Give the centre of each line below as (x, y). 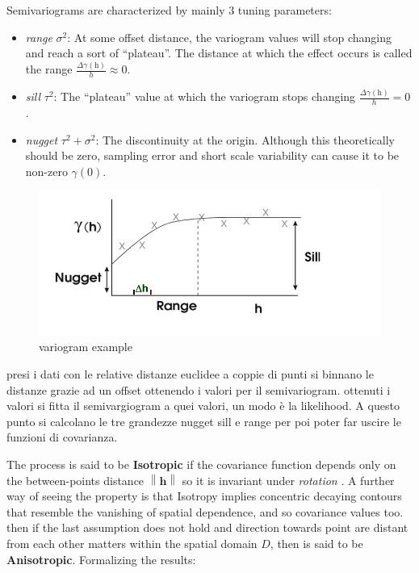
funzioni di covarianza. (62, 437)
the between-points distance (75, 480)
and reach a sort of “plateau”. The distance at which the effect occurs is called (219, 53)
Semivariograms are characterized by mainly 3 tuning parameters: (169, 10)
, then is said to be (316, 543)
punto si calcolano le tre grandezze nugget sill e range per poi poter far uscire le (204, 421)
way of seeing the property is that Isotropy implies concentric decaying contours (204, 496)
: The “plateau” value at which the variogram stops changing (205, 96)
